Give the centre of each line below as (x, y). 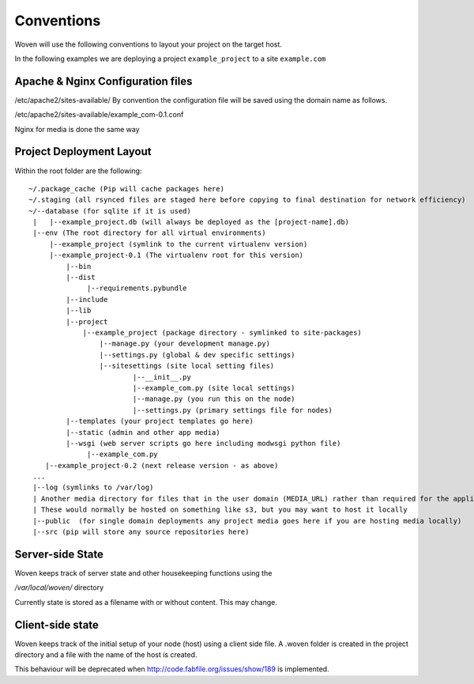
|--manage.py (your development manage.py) (184, 344)
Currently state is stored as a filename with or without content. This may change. (146, 602)
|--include (87, 299)
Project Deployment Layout (83, 151)
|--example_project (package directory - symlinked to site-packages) (222, 333)
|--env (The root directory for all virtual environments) (149, 233)
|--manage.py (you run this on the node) (214, 399)
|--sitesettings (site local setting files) (187, 366)
